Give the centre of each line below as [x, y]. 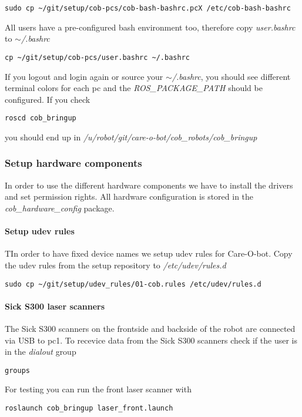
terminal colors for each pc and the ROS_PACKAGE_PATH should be [134, 88]
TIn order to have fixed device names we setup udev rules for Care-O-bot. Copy [149, 253]
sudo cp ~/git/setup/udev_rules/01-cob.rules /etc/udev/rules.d [133, 284]
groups [17, 370]
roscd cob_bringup [41, 118]
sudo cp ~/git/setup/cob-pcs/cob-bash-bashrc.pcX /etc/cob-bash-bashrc [148, 8]
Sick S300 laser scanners [55, 306]
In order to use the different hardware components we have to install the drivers [149, 185]
